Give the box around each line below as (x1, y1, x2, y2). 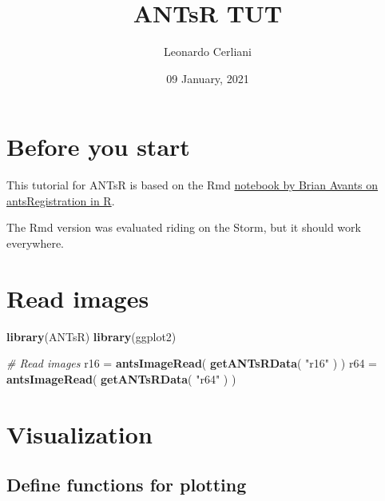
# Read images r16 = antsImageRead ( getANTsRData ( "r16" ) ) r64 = (6, 355, 377, 372)
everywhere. (6, 235, 65, 252)
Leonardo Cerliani (164, 43, 252, 60)
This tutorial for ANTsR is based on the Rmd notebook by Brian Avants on (6, 177, 379, 193)
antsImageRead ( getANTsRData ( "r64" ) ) (6, 370, 236, 387)
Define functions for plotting (6, 472, 247, 497)
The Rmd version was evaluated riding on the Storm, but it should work (6, 219, 361, 236)
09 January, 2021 (166, 70, 249, 86)
